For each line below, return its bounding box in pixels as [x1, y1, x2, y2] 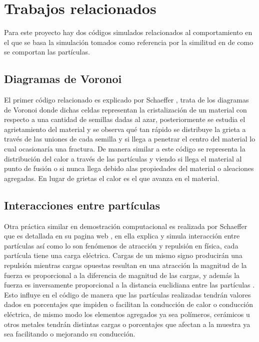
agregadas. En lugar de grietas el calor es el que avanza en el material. [4, 172, 219, 183]
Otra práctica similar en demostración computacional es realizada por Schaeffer [4, 220, 247, 231]
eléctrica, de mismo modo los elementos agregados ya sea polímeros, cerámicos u [4, 309, 250, 319]
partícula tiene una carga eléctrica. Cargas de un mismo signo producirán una [4, 250, 242, 260]
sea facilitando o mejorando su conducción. [4, 328, 135, 339]
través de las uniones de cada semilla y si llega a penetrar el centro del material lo [4, 133, 255, 144]
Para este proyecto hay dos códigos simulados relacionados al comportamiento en [4, 27, 252, 37]
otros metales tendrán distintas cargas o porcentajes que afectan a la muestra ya [4, 318, 250, 329]
